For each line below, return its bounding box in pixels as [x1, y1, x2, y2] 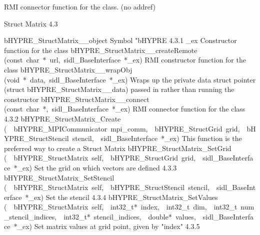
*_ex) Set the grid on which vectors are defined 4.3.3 [13, 162, 177, 172]
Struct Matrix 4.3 [4, 18, 58, 28]
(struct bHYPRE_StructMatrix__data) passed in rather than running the [4, 84, 234, 94]
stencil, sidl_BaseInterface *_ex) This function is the [72, 133, 242, 143]
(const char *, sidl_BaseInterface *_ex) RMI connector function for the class [4, 103, 245, 114]
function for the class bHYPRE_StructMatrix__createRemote [4, 44, 197, 55]
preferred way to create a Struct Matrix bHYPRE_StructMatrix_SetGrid [4, 142, 231, 153]
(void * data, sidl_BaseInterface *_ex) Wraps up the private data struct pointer [4, 74, 256, 84]
